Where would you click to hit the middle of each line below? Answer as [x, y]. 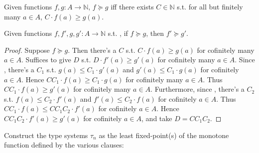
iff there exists [132, 6]
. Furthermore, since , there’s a [197, 89]
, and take [157, 118]
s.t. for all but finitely [210, 6]
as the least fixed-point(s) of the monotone [164, 135]
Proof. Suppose [27, 50]
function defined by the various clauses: [64, 145]
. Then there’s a [92, 50]
